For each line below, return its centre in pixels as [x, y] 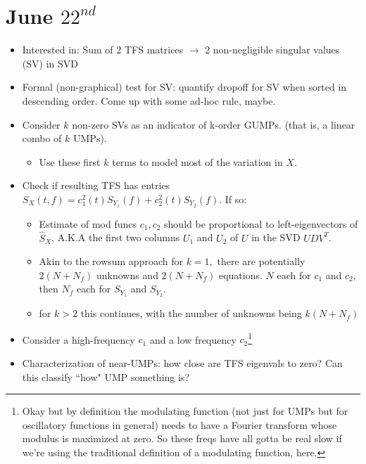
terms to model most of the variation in [197, 161]
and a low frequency [193, 339]
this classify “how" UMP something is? [106, 376]
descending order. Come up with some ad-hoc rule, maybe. [149, 100]
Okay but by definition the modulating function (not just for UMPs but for [185, 411]
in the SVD [276, 237]
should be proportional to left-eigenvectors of [261, 223]
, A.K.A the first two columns [116, 237]
